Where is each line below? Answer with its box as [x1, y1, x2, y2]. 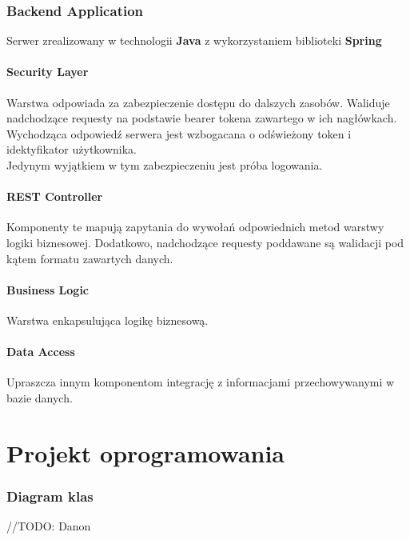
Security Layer [6, 63, 89, 80]
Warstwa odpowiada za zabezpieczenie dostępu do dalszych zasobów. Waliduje [6, 94, 390, 110]
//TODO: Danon [6, 518, 91, 534]
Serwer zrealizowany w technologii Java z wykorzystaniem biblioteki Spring [6, 32, 382, 49]
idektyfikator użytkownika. [6, 141, 137, 158]
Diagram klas [6, 486, 94, 506]
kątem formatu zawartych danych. [6, 250, 173, 266]
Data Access [6, 343, 75, 360]
